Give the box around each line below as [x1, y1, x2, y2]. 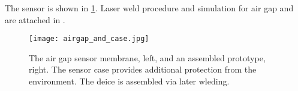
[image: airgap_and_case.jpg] [29, 34, 149, 43]
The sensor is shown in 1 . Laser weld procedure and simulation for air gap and [5, 2, 294, 14]
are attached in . [5, 13, 65, 26]
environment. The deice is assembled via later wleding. [29, 75, 230, 87]
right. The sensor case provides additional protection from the [29, 63, 257, 76]
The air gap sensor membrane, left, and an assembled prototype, [29, 51, 266, 64]
